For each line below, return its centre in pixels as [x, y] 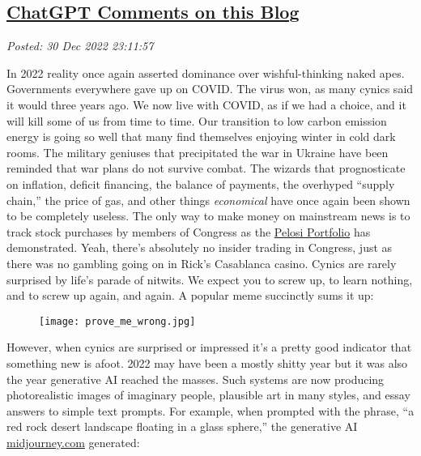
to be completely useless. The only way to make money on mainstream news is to [208, 216]
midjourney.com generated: [73, 442]
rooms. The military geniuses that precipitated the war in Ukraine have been [198, 152]
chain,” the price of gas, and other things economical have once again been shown [208, 200]
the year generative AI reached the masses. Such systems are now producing [196, 379]
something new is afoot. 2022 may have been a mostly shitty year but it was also [207, 362]
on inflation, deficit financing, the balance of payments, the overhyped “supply [201, 183]
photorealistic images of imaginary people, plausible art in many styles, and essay [208, 395]
